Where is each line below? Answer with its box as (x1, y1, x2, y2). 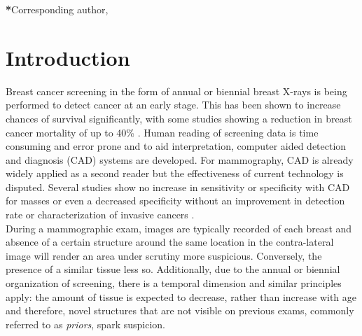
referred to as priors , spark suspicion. (6, 316, 165, 331)
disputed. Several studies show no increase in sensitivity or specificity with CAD (6, 179, 350, 194)
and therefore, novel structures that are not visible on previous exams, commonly (6, 303, 354, 318)
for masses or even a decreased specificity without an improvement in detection (6, 193, 345, 208)
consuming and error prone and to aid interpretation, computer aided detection (6, 139, 347, 153)
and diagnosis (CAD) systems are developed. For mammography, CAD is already (6, 152, 354, 167)
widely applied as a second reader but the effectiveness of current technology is (6, 166, 344, 181)
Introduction (6, 43, 130, 71)
